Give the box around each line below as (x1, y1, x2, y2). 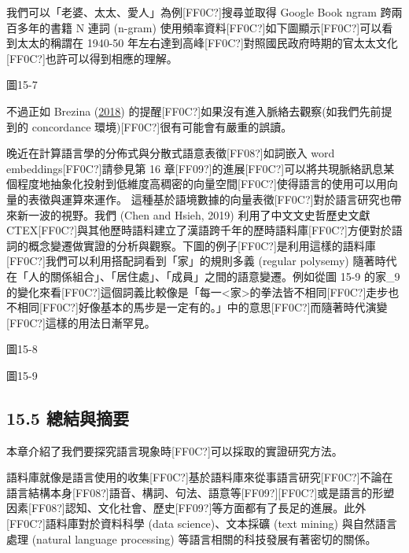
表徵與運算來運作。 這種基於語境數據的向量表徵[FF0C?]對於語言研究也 (28, 190, 391, 207)
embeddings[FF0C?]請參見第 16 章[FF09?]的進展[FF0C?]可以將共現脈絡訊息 (6, 160, 384, 176)
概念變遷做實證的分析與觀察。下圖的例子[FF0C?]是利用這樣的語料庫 (28, 237, 376, 253)
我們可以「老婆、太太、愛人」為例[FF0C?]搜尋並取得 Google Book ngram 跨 (6, 4, 392, 20)
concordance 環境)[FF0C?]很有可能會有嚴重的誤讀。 (31, 118, 293, 135)
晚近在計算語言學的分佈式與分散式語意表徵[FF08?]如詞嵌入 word (6, 145, 335, 161)
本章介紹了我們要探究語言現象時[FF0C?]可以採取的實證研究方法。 (6, 442, 343, 459)
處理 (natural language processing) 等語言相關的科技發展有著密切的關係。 (6, 530, 377, 547)
